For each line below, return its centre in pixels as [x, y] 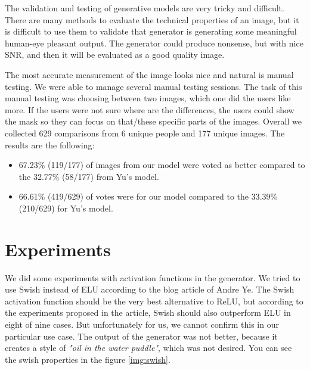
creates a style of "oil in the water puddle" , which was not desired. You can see [148, 348]
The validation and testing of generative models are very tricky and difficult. [145, 8]
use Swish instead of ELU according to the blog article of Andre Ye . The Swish [150, 289]
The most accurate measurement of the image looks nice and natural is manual [149, 74]
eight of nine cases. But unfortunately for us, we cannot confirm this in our [142, 324]
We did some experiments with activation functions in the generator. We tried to [153, 277]
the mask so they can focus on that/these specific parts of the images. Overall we [153, 121]
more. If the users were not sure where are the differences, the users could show [150, 109]
